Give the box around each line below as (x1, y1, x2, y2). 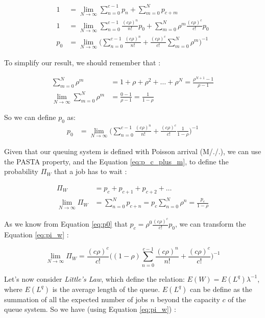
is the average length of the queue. (52, 283, 160, 294)
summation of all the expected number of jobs (4, 293, 148, 304)
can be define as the (190, 283, 252, 294)
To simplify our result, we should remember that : (4, 57, 161, 67)
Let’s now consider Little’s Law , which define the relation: (4, 273, 185, 284)
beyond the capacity (157, 293, 220, 304)
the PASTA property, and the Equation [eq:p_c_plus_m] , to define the (4, 156, 229, 166)
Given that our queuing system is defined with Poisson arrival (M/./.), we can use (4, 145, 261, 156)
